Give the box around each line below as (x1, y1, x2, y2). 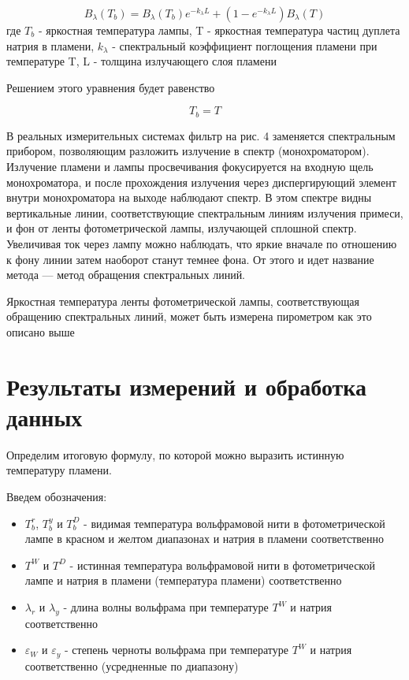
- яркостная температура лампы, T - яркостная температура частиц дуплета (38, 22, 400, 38)
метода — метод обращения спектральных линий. (6, 266, 246, 283)
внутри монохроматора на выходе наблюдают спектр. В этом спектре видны (6, 189, 372, 206)
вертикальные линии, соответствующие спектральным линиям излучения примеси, (6, 204, 403, 221)
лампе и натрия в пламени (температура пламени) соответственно (24, 572, 342, 589)
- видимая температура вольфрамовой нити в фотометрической (84, 515, 385, 531)
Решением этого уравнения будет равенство (6, 79, 215, 95)
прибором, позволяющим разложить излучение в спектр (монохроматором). (6, 143, 370, 159)
